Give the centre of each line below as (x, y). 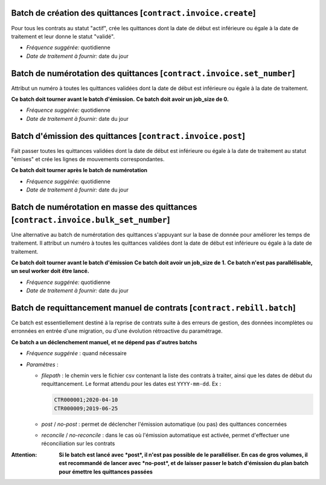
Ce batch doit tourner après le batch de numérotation (79, 170)
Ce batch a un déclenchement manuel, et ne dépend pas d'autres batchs (104, 342)
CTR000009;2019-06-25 (86, 408)
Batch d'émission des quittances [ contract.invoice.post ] (128, 136)
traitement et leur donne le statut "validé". (63, 36)
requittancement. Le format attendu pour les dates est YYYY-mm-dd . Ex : (131, 384)
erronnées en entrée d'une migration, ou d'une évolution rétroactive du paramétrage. (117, 331)
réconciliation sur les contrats (78, 443)
